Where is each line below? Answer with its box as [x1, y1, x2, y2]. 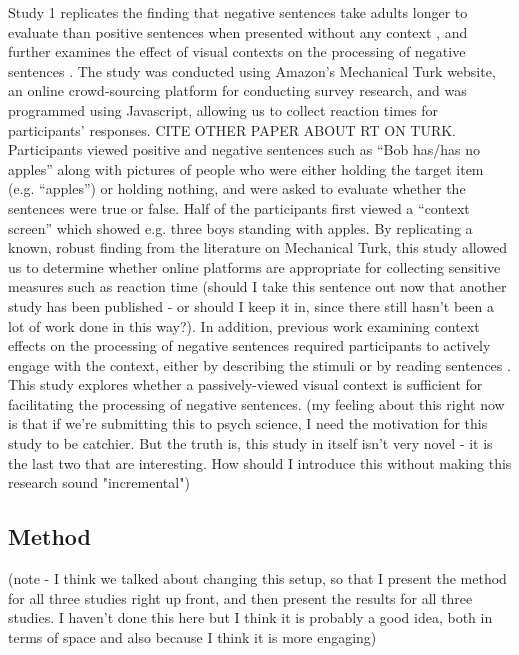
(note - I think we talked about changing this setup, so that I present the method [8, 568, 507, 589]
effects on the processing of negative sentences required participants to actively [8, 335, 491, 356]
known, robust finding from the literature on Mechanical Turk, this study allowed [8, 237, 508, 258]
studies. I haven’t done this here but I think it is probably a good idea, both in [8, 607, 493, 628]
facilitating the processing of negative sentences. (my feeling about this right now [8, 393, 505, 414]
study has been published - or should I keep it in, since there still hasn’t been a [8, 295, 494, 316]
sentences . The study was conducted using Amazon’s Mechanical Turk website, [8, 60, 496, 81]
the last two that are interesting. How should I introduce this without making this [8, 452, 512, 473]
